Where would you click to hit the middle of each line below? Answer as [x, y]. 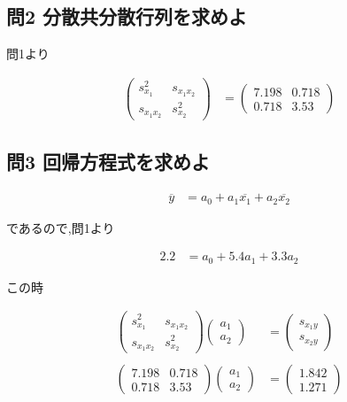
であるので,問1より [61, 227]
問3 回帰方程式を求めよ [108, 162]
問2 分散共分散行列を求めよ [127, 16]
